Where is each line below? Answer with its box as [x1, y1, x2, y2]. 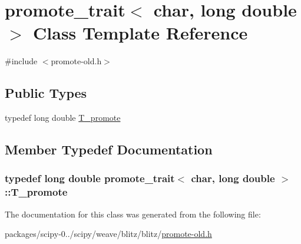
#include [5, 55, 38, 67]
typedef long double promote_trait [5, 171, 175, 186]
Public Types [5, 84, 87, 102]
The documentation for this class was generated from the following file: [5, 207, 261, 220]
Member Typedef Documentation [5, 140, 213, 159]
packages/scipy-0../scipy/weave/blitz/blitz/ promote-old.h [5, 227, 212, 240]
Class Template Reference [33, 21, 248, 45]
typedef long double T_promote [5, 111, 121, 124]
